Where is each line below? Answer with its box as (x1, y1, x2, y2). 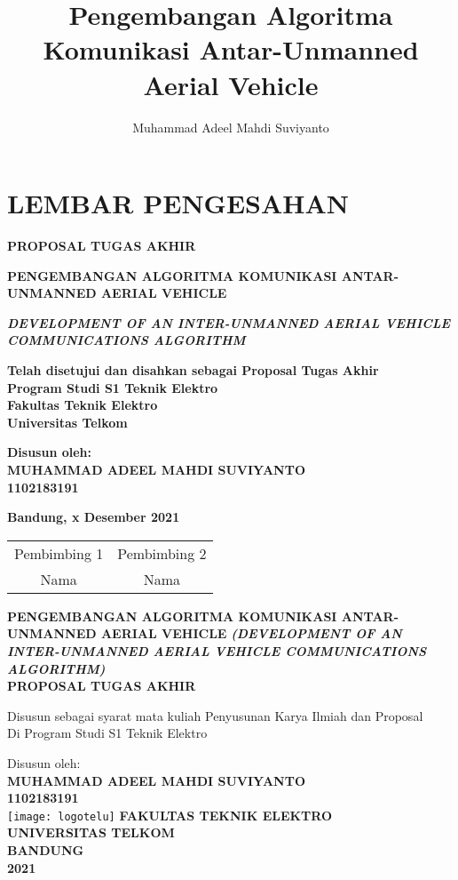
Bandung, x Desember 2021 (7, 508, 180, 526)
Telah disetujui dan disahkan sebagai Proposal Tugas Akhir (7, 361, 379, 379)
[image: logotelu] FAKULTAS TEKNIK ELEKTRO (7, 805, 333, 824)
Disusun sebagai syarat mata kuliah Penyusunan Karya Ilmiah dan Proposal (7, 706, 423, 724)
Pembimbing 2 (117, 542, 207, 564)
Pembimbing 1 (14, 542, 104, 564)
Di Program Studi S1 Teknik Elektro (7, 724, 208, 742)
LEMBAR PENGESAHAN (7, 185, 350, 221)
